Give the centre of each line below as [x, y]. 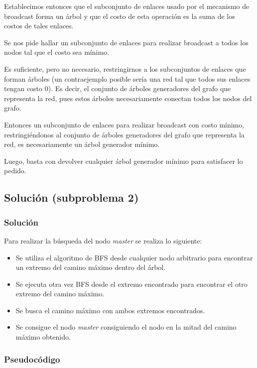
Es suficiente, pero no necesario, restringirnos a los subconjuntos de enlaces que [125, 68]
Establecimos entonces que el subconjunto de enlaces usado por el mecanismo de [127, 6]
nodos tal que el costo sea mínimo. [57, 52]
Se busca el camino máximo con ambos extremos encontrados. [110, 310]
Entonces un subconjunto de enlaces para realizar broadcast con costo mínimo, [124, 124]
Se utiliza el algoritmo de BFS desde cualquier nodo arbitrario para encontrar [134, 257]
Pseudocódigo [32, 359]
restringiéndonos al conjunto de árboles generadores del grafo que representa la [124, 134]
